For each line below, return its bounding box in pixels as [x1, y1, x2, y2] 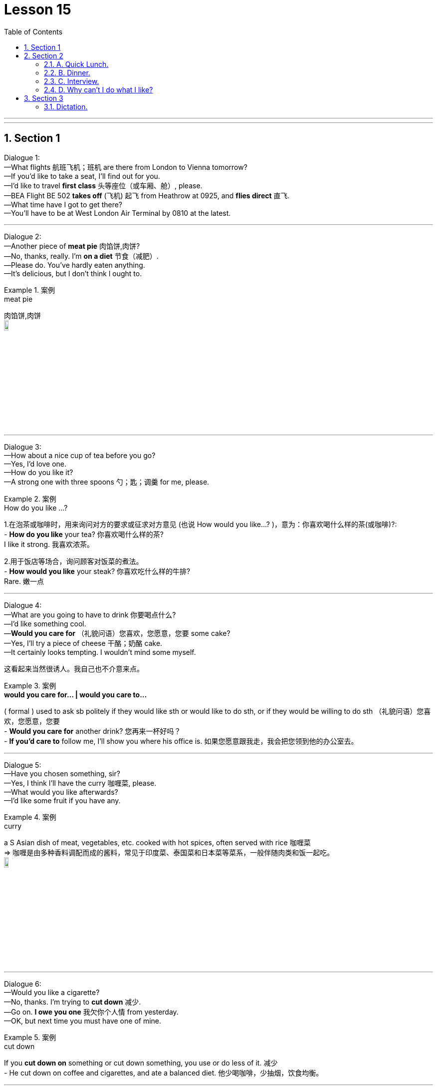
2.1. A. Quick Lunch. [44, 59, 109, 68]
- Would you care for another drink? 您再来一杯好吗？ [4, 726, 181, 735]
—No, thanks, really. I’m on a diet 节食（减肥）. [4, 251, 159, 260]
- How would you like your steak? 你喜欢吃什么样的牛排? [4, 566, 191, 575]
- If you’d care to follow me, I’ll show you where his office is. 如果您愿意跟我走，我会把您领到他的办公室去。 [4, 736, 358, 745]
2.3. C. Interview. [44, 76, 99, 85]
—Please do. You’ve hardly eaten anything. [4, 260, 145, 269]
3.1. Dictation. [44, 102, 88, 111]
